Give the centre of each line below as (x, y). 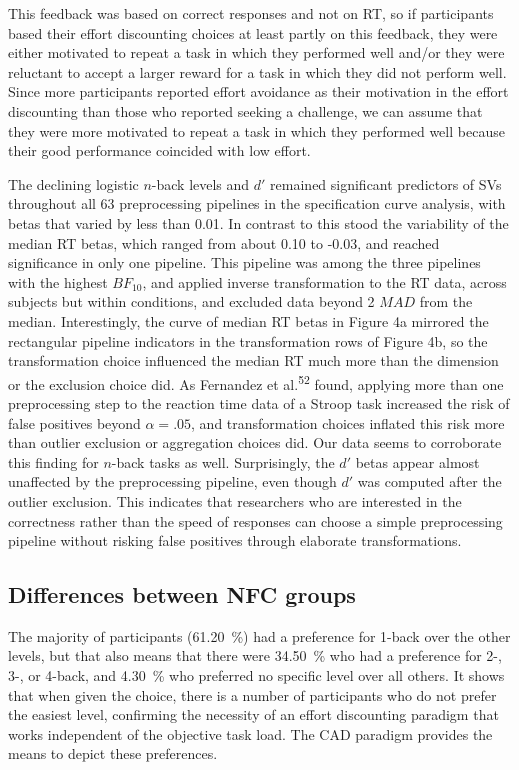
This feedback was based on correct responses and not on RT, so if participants (251, 13)
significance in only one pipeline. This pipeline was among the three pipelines (244, 262)
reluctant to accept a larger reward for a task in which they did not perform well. (257, 71)
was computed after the (429, 481)
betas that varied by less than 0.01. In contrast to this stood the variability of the (258, 222)
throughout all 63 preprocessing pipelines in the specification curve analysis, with (257, 203)
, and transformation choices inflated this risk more (348, 422)
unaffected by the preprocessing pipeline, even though (172, 481)
